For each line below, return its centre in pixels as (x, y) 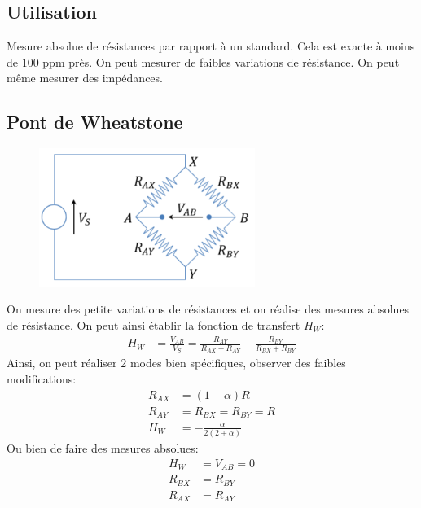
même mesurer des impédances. (85, 78)
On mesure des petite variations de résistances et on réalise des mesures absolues (208, 309)
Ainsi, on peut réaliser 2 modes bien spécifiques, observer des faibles (176, 363)
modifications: (42, 379)
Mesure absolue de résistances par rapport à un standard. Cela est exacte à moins (211, 46)
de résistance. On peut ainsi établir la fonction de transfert (153, 324)
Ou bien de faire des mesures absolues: (103, 448)
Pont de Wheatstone (95, 122)
